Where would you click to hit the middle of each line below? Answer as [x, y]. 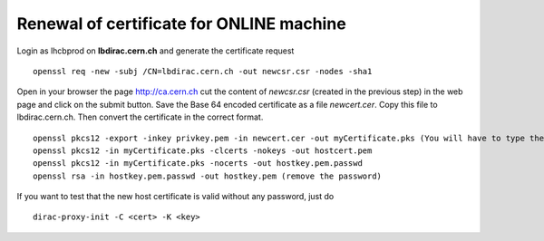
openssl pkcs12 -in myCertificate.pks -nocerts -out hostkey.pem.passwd [198, 164]
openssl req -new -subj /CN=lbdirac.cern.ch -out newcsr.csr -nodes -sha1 [203, 71]
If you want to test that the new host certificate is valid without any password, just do [175, 197]
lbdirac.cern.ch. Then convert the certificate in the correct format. [140, 117]
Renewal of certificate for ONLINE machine [181, 24]
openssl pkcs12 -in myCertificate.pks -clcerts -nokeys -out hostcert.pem [203, 150]
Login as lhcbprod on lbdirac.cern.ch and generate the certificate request [155, 51]
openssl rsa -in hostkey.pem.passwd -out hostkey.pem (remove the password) [208, 176]
